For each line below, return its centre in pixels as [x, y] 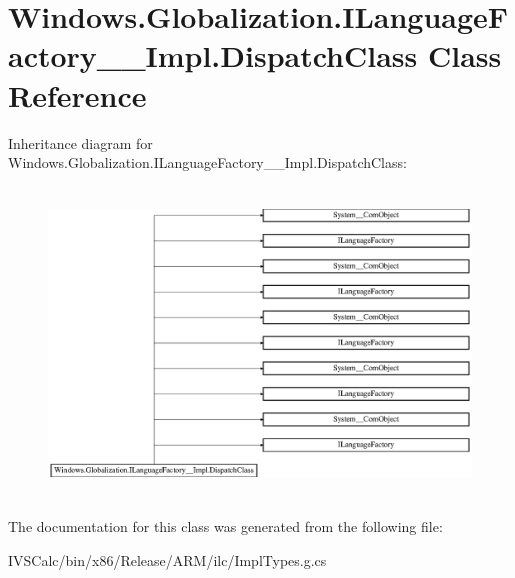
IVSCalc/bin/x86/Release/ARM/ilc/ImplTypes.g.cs [167, 559]
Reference [77, 94]
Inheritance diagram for [80, 142]
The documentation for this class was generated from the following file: [225, 526]
